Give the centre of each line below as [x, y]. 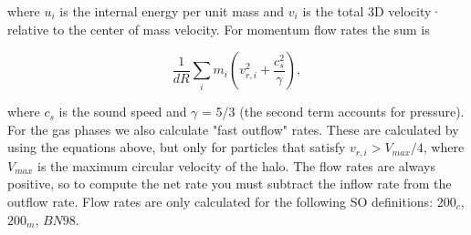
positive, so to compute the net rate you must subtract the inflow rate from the [230, 184]
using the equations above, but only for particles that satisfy [177, 147]
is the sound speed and [123, 112]
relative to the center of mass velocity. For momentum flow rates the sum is [219, 29]
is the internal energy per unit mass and [172, 11]
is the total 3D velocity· [372, 11]
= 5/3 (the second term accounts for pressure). [333, 112]
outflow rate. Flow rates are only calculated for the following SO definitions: [220, 202]
